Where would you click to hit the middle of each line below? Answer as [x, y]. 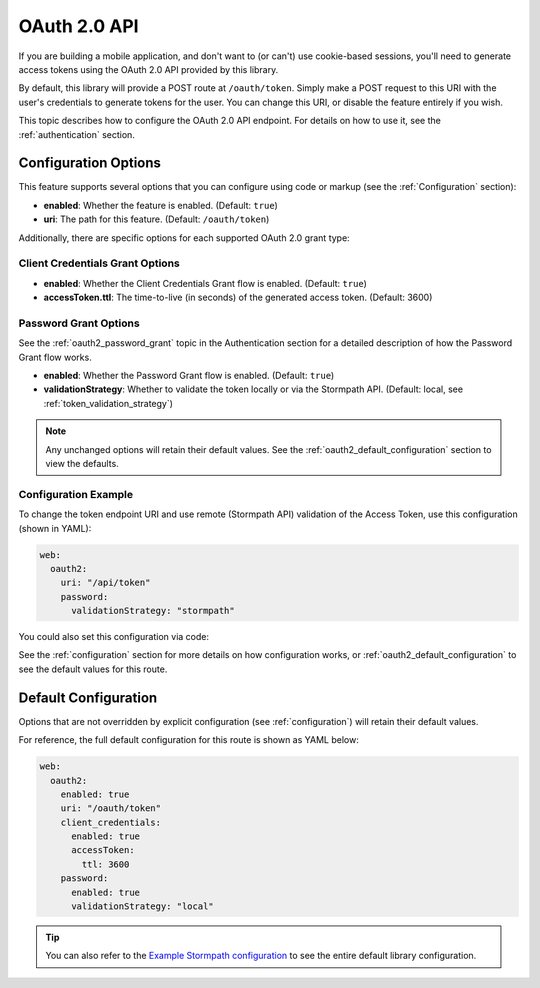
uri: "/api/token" [105, 583]
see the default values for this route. [93, 669]
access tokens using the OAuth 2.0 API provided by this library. [148, 69]
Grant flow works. [55, 357]
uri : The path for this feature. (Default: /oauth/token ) [156, 219]
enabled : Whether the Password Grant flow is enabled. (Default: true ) [189, 376]
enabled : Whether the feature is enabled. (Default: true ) [161, 205]
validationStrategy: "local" [142, 906]
